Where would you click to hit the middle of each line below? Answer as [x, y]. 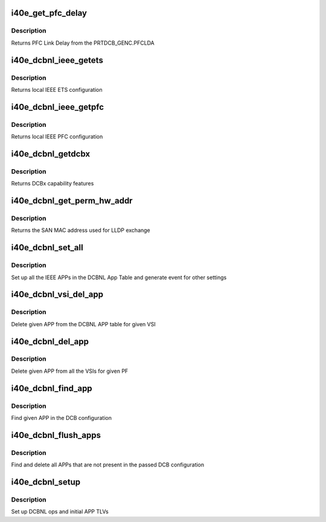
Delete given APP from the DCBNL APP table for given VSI [84, 324]
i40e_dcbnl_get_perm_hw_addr [72, 201]
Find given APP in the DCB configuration [61, 418]
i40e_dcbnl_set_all [47, 248]
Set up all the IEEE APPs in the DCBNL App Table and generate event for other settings [119, 277]
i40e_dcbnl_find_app [52, 388]
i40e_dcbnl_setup [46, 482]
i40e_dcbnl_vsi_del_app [57, 295]
